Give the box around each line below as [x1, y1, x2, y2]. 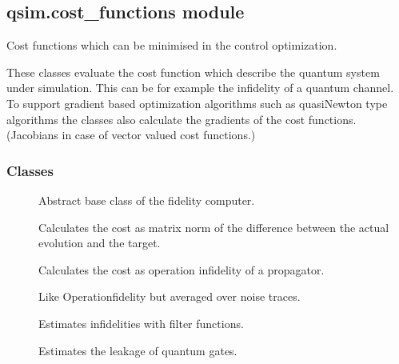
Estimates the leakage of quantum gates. [38, 342, 237, 358]
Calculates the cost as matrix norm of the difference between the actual [38, 218, 389, 235]
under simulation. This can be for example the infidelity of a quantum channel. [6, 79, 394, 96]
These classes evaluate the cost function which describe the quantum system [6, 63, 380, 80]
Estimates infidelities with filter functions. [38, 314, 244, 331]
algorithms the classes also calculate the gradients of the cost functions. [6, 110, 357, 127]
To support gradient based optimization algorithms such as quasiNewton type [6, 94, 388, 111]
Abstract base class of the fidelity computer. [38, 191, 255, 208]
